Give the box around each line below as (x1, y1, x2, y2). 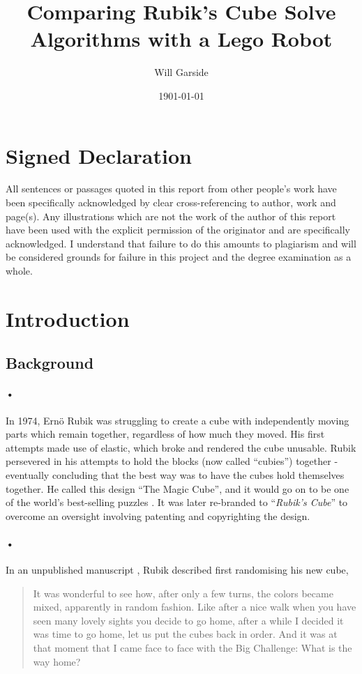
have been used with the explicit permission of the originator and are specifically (6, 222, 350, 237)
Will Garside (154, 65, 209, 79)
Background (6, 352, 94, 374)
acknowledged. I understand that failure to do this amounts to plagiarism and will (6, 236, 356, 250)
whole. (6, 263, 33, 277)
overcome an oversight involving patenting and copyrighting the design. (6, 508, 310, 523)
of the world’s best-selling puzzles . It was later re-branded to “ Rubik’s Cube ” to (6, 495, 348, 510)
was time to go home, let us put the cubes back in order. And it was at (33, 627, 338, 641)
